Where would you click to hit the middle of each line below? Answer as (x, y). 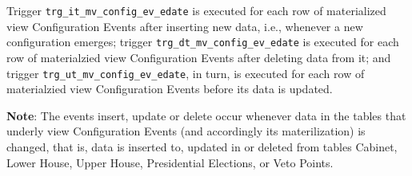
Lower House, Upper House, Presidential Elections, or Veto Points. (170, 162)
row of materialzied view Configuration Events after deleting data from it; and (199, 57)
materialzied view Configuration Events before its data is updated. (170, 89)
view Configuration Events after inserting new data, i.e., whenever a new (185, 26)
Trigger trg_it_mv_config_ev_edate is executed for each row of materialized (196, 10)
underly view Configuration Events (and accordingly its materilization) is (186, 131)
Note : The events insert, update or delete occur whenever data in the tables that (206, 115)
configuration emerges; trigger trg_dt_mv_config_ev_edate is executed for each (203, 42)
